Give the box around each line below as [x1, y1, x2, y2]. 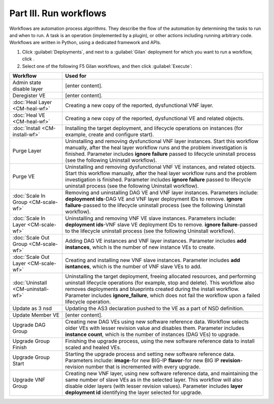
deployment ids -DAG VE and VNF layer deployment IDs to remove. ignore [65, 195, 243, 203]
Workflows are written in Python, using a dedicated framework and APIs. [9, 40, 161, 46]
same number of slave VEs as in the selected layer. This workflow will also [65, 376, 243, 383]
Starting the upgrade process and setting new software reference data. [65, 350, 235, 357]
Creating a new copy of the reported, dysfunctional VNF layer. [65, 102, 214, 109]
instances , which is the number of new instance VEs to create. [65, 244, 216, 251]
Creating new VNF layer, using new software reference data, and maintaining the [65, 369, 258, 377]
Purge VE [12, 173, 35, 180]
